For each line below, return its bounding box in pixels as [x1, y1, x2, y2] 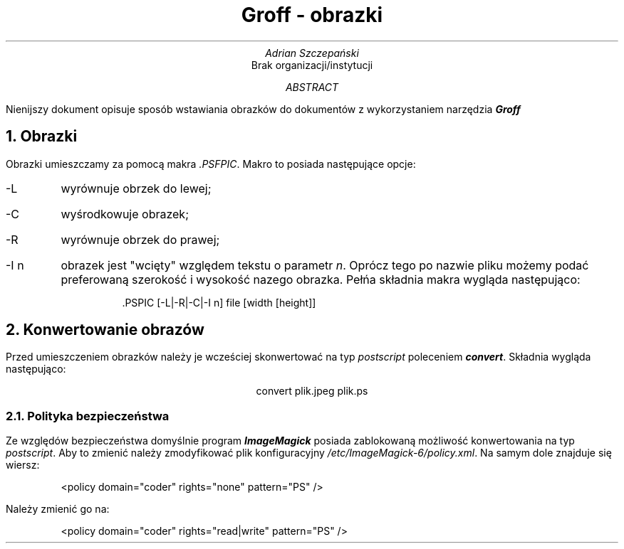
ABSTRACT [285, 80, 339, 93]
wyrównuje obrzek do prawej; [61, 232, 220, 247]
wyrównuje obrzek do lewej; [61, 181, 212, 196]
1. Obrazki [6, 127, 78, 146]
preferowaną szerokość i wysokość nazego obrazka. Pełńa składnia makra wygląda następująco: [61, 272, 581, 287]
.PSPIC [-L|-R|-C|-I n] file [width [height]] [122, 296, 316, 309]
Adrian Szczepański [265, 46, 359, 59]
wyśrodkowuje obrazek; [61, 206, 189, 221]
